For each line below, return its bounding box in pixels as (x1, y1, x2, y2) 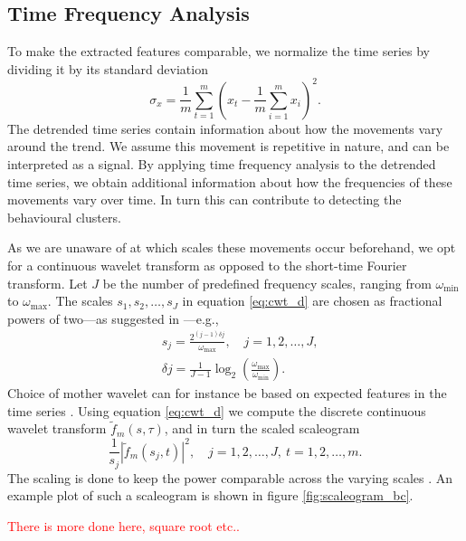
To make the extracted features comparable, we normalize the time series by (7, 42, 431, 61)
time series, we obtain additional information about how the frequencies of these (7, 172, 452, 191)
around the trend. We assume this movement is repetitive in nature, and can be (7, 137, 450, 156)
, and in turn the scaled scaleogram (164, 419, 360, 438)
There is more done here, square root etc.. (7, 516, 240, 535)
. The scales (47, 291, 113, 310)
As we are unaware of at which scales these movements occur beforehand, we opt (7, 238, 456, 257)
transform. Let (7, 273, 88, 292)
